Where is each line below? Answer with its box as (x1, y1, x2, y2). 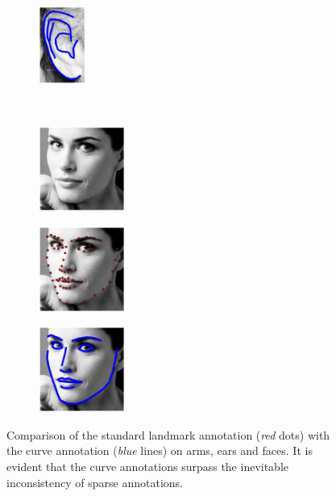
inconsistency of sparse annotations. (6, 473, 183, 490)
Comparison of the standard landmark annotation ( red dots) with (6, 426, 330, 443)
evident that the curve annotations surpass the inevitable (6, 457, 289, 474)
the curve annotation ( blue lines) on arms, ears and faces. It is (6, 442, 313, 459)
